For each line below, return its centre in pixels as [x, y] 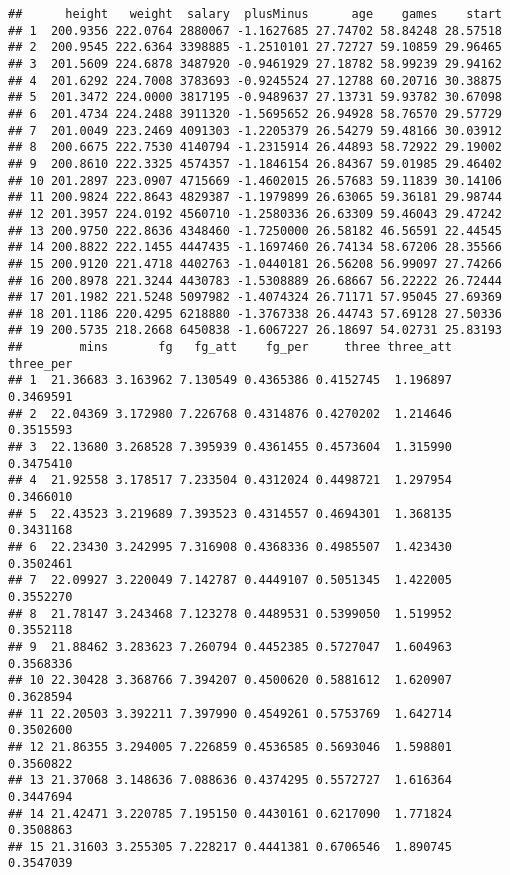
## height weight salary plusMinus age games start [255, 14]
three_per [40, 363]
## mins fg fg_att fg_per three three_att [230, 347]
